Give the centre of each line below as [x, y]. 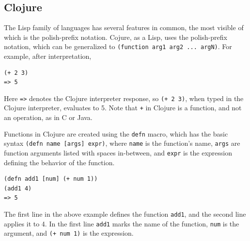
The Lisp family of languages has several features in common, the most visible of [124, 27]
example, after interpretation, [48, 56]
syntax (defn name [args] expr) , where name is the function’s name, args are [122, 143]
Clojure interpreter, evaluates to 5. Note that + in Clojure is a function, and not [123, 108]
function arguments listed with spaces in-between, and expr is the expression [118, 153]
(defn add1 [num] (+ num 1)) [51, 179]
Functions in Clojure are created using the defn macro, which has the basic [116, 133]
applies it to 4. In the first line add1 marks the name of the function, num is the [122, 223]
